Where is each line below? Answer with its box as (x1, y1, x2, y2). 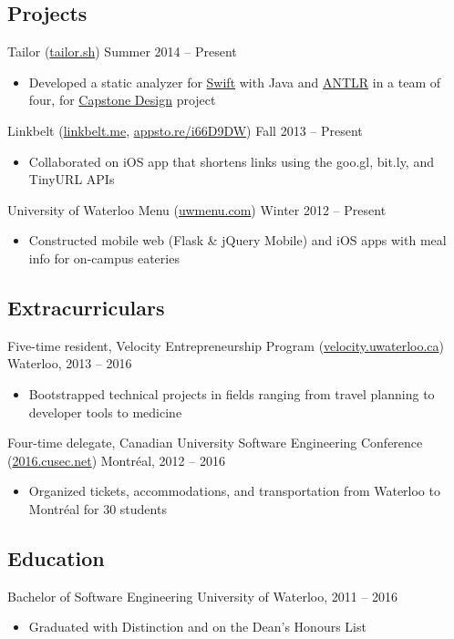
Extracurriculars (7, 293, 165, 321)
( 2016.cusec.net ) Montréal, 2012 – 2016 (7, 450, 225, 469)
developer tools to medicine (28, 402, 182, 421)
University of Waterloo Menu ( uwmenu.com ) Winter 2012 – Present (7, 200, 387, 219)
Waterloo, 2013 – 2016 (7, 354, 132, 373)
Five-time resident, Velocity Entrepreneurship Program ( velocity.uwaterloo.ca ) (7, 335, 444, 355)
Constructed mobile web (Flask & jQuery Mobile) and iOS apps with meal (28, 231, 447, 250)
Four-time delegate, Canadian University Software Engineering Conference (7, 433, 423, 452)
